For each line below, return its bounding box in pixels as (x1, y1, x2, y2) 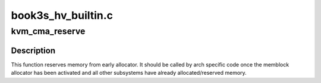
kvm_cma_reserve (11, 26, 86, 36)
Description (11, 45, 56, 55)
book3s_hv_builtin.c (11, 9, 113, 22)
